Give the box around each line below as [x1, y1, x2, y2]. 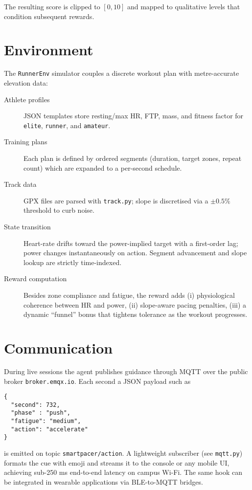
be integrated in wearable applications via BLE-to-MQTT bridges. [4, 476, 203, 487]
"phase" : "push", [11, 409, 71, 417]
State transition [4, 222, 51, 232]
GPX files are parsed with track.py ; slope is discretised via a [23, 195, 208, 205]
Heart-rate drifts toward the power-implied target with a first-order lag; [23, 238, 238, 248]
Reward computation [4, 273, 67, 284]
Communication [4, 337, 113, 357]
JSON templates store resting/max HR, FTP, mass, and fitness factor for [23, 111, 244, 121]
